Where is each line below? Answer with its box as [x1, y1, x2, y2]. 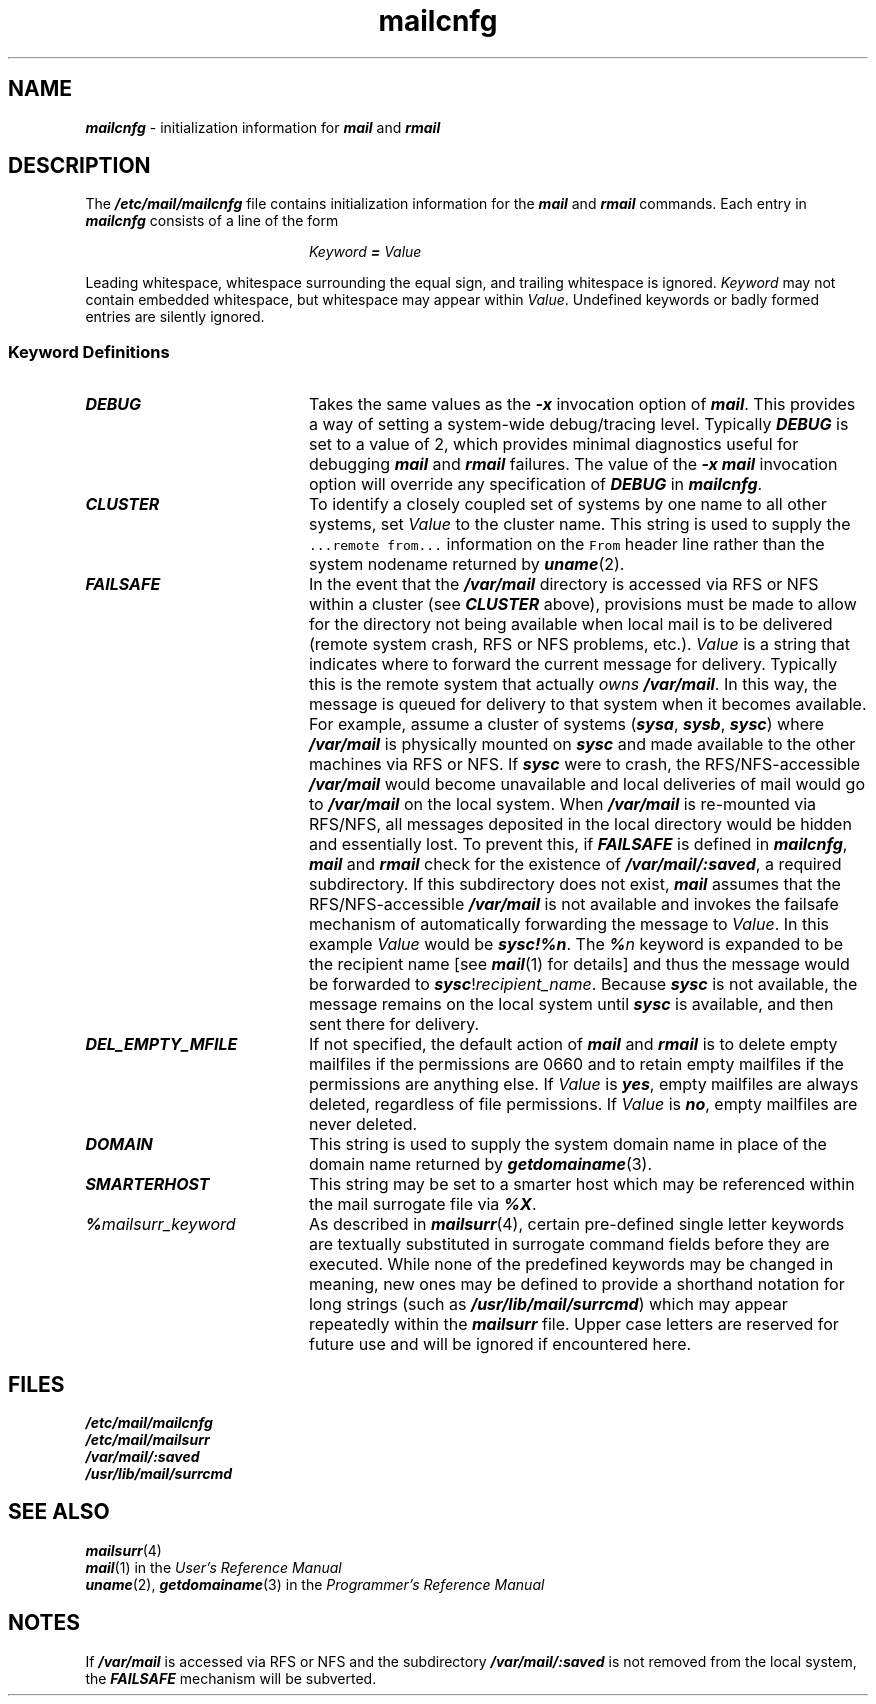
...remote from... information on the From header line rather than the [308, 534, 825, 555]
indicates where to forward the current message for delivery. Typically [308, 654, 838, 675]
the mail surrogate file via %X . [308, 1194, 537, 1215]
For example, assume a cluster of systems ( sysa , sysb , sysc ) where [308, 714, 825, 735]
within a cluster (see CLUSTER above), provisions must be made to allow [308, 594, 857, 615]
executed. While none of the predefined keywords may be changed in [308, 1254, 834, 1275]
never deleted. [308, 1114, 418, 1135]
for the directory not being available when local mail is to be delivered [308, 614, 833, 635]
